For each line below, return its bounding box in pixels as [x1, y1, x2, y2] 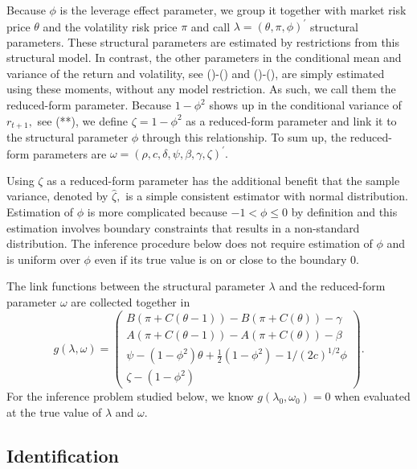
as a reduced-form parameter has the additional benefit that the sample [47, 171, 400, 188]
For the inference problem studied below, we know [6, 388, 254, 405]
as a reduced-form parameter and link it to [186, 112, 397, 129]
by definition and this [291, 203, 398, 220]
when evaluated [334, 388, 411, 405]
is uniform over [6, 250, 80, 267]
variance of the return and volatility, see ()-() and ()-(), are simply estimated [6, 64, 385, 81]
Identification [6, 442, 119, 467]
